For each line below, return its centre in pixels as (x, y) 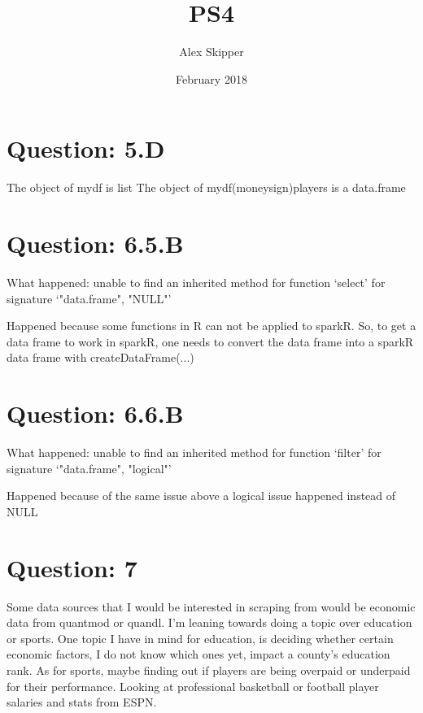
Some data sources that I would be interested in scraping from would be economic (211, 606)
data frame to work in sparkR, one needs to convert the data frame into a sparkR (210, 341)
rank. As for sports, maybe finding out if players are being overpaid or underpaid (209, 670)
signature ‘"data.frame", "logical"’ (89, 468)
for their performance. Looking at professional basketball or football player (193, 686)
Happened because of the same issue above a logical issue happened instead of (201, 496)
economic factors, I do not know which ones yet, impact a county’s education (198, 654)
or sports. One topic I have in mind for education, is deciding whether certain (200, 638)
